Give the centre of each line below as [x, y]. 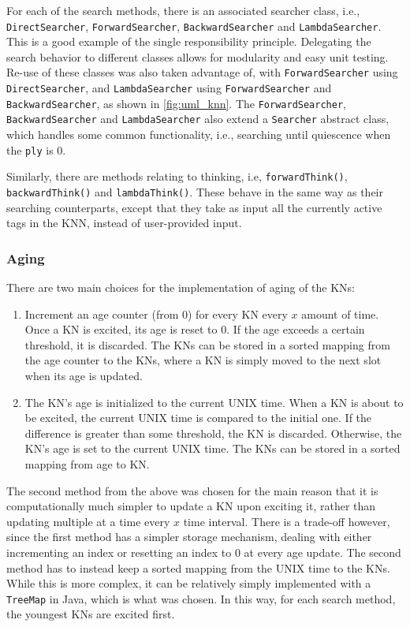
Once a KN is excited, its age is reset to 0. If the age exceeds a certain [195, 329]
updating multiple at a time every [88, 521]
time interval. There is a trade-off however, [287, 521]
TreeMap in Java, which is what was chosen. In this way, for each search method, [201, 598]
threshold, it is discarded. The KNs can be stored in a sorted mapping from [207, 344]
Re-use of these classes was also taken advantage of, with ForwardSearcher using [202, 72]
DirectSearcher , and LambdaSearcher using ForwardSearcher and [169, 88]
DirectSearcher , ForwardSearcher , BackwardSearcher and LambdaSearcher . [194, 26]
